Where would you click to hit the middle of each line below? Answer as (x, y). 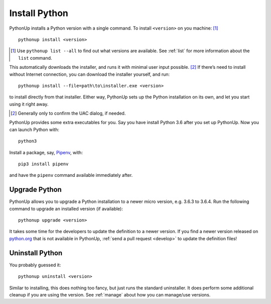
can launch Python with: (34, 129)
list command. (35, 58)
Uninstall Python (36, 253)
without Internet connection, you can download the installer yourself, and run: (90, 74)
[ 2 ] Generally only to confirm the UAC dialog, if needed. (68, 114)
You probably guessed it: (35, 265)
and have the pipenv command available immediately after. (71, 175)
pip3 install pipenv (43, 164)
